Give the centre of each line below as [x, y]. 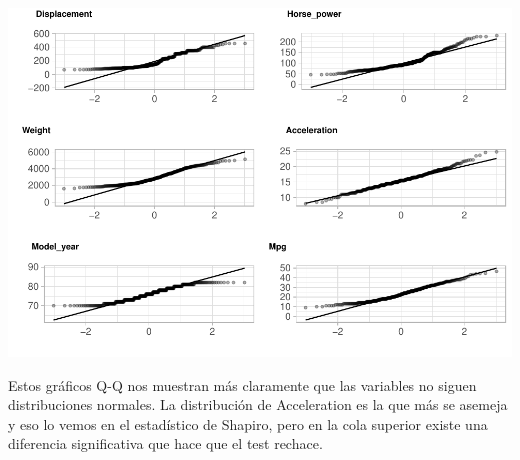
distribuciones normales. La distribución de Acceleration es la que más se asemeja [258, 404]
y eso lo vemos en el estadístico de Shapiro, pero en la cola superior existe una [248, 423]
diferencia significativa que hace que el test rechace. [165, 443]
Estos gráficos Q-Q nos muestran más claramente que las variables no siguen [242, 384]
